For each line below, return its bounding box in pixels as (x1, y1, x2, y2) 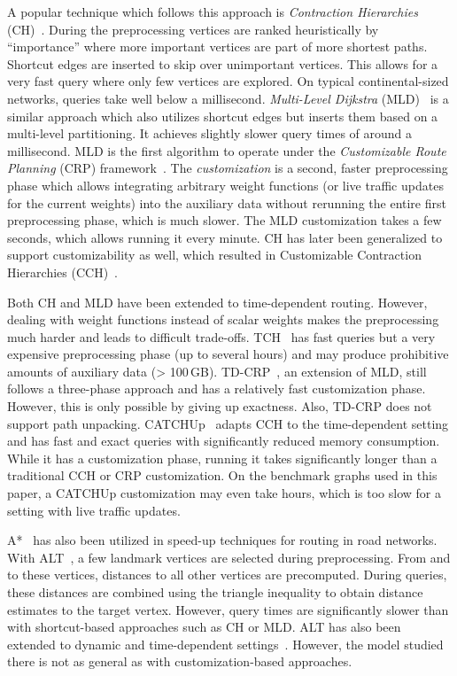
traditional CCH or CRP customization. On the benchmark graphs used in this (7, 466, 438, 485)
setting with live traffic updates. (7, 501, 181, 519)
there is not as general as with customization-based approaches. (7, 652, 352, 671)
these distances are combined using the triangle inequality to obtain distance (7, 583, 423, 601)
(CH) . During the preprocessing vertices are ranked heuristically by (7, 19, 379, 38)
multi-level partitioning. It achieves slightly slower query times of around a (7, 124, 413, 143)
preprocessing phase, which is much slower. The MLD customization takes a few (7, 211, 442, 229)
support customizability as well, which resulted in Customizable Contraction (7, 245, 422, 264)
